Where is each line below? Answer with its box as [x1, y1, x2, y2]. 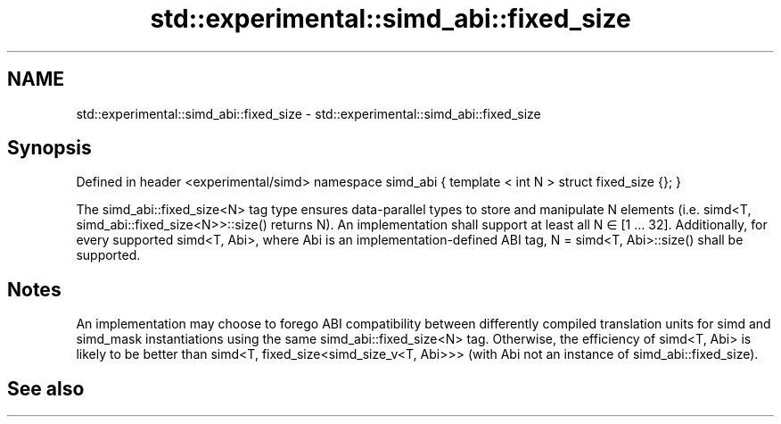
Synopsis [7, 137, 92, 160]
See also [7, 377, 85, 400]
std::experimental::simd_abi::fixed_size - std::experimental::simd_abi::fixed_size [76, 105, 541, 121]
